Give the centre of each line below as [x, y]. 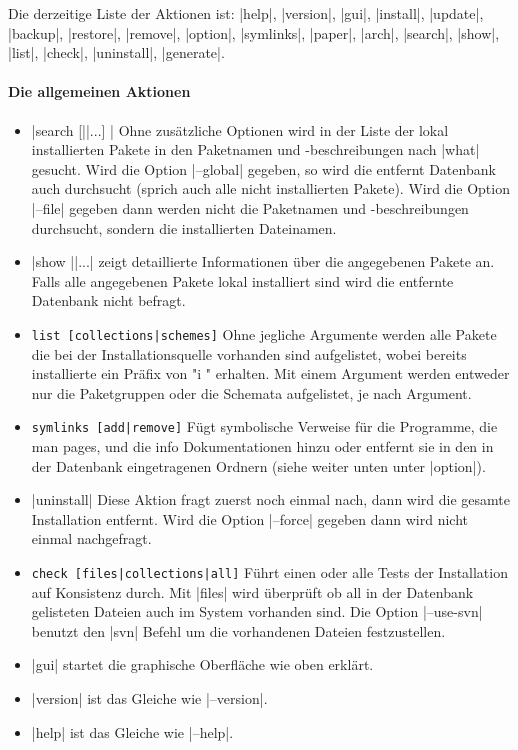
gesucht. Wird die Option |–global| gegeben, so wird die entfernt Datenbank [263, 168]
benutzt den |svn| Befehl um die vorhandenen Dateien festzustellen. [238, 630]
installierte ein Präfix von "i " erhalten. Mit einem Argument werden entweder [270, 373]
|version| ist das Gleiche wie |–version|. [149, 698]
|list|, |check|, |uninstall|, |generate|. [116, 52]
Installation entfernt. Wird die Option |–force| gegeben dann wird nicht [250, 518]
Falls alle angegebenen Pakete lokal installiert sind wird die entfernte [242, 280]
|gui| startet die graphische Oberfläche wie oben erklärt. [202, 664]
